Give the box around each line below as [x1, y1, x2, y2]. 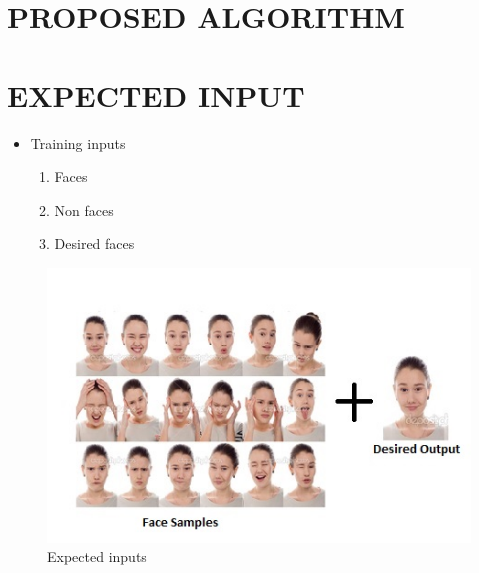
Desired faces [54, 233, 135, 254]
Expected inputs [47, 546, 147, 567]
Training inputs [30, 132, 126, 153]
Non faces [54, 199, 114, 220]
